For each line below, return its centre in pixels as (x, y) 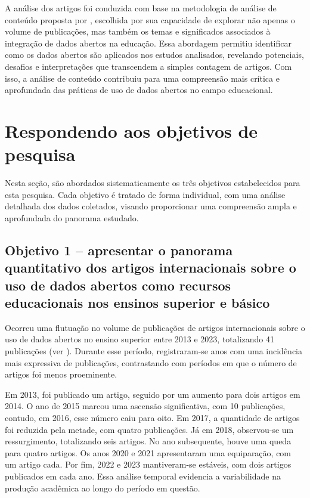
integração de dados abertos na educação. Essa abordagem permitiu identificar (148, 43)
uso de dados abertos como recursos (118, 285)
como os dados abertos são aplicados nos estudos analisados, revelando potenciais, (154, 55)
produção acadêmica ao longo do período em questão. (103, 488)
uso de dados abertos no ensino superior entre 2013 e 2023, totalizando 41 (140, 339)
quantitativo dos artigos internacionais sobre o (151, 267)
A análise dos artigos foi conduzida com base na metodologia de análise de (141, 8)
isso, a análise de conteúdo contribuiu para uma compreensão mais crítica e (142, 78)
